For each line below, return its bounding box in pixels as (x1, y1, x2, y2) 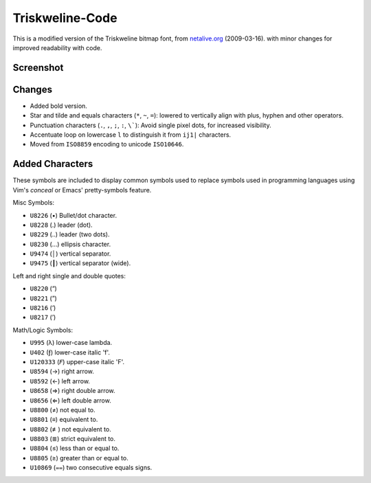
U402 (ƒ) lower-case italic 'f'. (30, 348, 110, 357)
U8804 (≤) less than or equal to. (30, 444, 120, 453)
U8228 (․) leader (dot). (30, 221, 93, 229)
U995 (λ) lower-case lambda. (30, 339, 113, 347)
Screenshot (12, 62, 64, 74)
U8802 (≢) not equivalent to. (30, 425, 111, 433)
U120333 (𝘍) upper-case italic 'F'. (30, 357, 125, 366)
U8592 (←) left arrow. (30, 377, 91, 385)
